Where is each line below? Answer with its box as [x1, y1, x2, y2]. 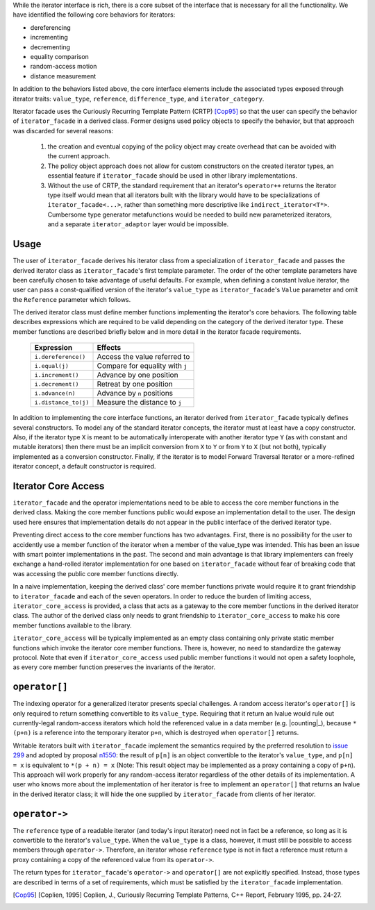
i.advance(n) [34, 389, 76, 397]
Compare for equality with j [97, 361, 187, 371]
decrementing [30, 42, 71, 51]
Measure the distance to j [97, 398, 182, 407]
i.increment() [34, 371, 79, 378]
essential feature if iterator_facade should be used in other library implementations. [47, 171, 298, 180]
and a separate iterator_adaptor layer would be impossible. [47, 220, 229, 228]
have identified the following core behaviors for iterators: [12, 10, 176, 19]
